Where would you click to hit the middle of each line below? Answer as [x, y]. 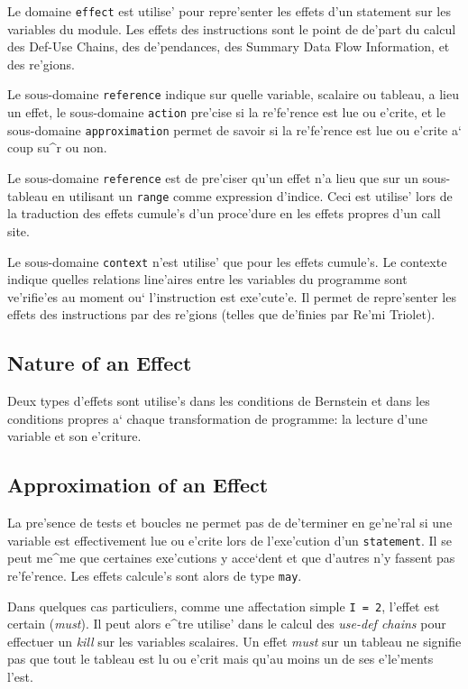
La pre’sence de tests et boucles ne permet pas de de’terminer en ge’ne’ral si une [230, 523]
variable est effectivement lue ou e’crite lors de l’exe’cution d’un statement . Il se [229, 540]
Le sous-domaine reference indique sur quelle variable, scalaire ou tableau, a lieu [234, 94]
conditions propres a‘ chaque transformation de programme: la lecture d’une [218, 418]
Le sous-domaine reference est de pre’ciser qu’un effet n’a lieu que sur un [213, 178]
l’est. [20, 677]
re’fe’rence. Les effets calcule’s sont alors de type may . [155, 575]
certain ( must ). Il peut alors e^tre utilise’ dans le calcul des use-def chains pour [227, 624]
